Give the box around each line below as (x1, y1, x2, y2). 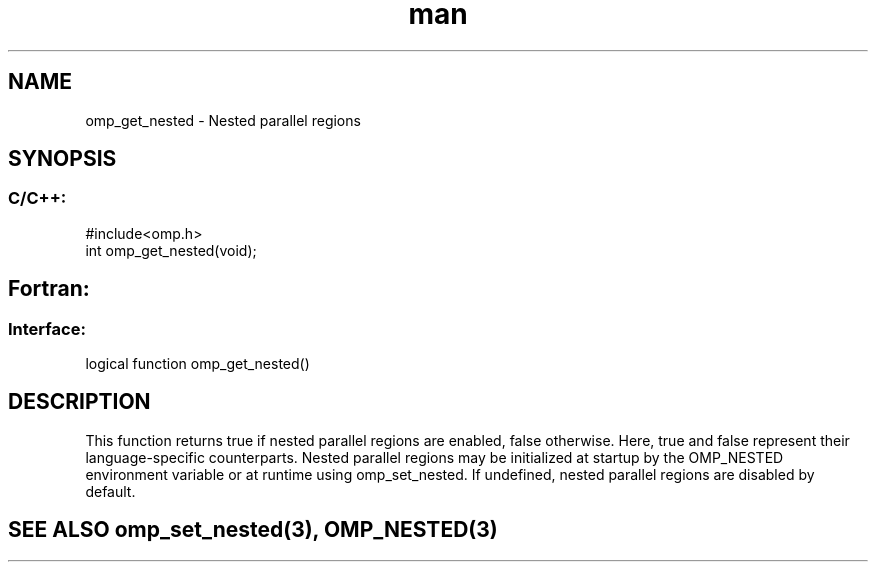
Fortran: (8, 276, 90, 302)
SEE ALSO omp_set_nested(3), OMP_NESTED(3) (8, 517, 498, 543)
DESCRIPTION (8, 389, 151, 415)
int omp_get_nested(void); (85, 241, 257, 259)
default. (85, 482, 136, 500)
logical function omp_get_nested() (85, 355, 310, 373)
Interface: (8, 318, 86, 339)
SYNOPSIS (8, 146, 117, 172)
